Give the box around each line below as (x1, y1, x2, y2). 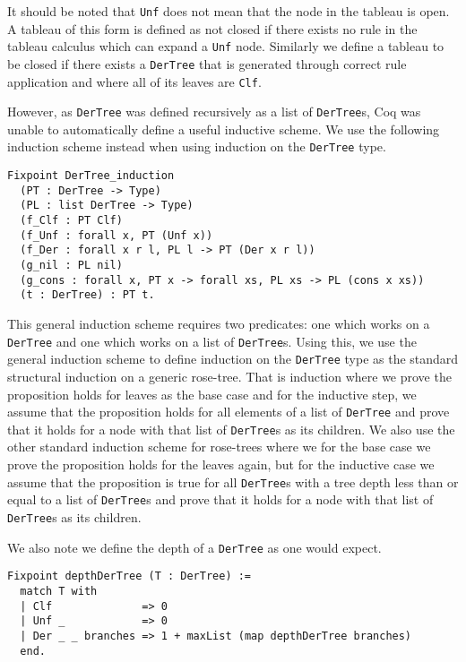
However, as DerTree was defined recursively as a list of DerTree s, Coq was (7, 102, 421, 121)
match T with (20, 584, 98, 598)
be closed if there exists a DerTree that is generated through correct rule (7, 54, 407, 73)
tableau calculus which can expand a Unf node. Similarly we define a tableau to (7, 37, 444, 56)
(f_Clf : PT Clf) (20, 214, 123, 228)
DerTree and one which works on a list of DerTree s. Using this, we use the (7, 331, 417, 350)
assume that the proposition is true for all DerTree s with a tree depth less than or (7, 472, 459, 491)
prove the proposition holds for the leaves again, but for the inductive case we (7, 455, 435, 474)
